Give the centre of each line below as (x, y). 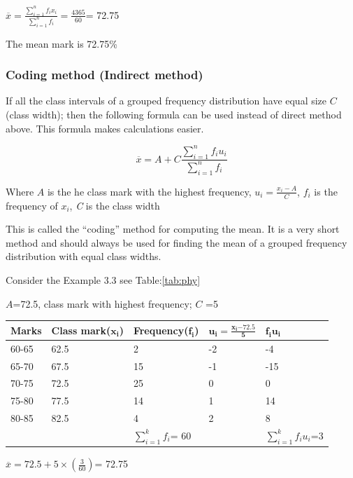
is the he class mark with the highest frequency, (149, 191)
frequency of (32, 205)
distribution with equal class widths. (84, 256)
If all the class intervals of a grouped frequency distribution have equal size (166, 101)
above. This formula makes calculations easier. (105, 128)
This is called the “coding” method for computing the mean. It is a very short (173, 229)
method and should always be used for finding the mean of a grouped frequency (176, 242)
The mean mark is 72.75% (62, 43)
